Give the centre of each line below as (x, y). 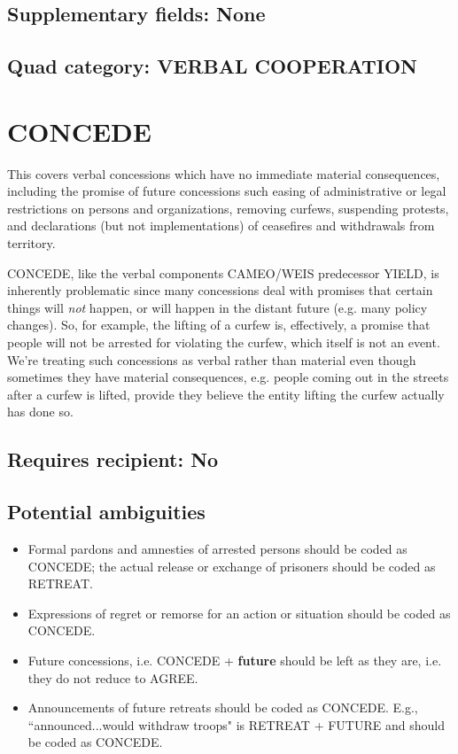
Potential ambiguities (106, 512)
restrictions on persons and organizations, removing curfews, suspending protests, (228, 208)
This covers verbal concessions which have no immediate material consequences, (224, 173)
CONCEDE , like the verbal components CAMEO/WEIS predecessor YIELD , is (223, 272)
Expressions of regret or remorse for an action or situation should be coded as (239, 613)
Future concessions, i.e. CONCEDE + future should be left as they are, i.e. (235, 660)
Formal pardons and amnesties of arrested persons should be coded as (217, 548)
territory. (31, 243)
